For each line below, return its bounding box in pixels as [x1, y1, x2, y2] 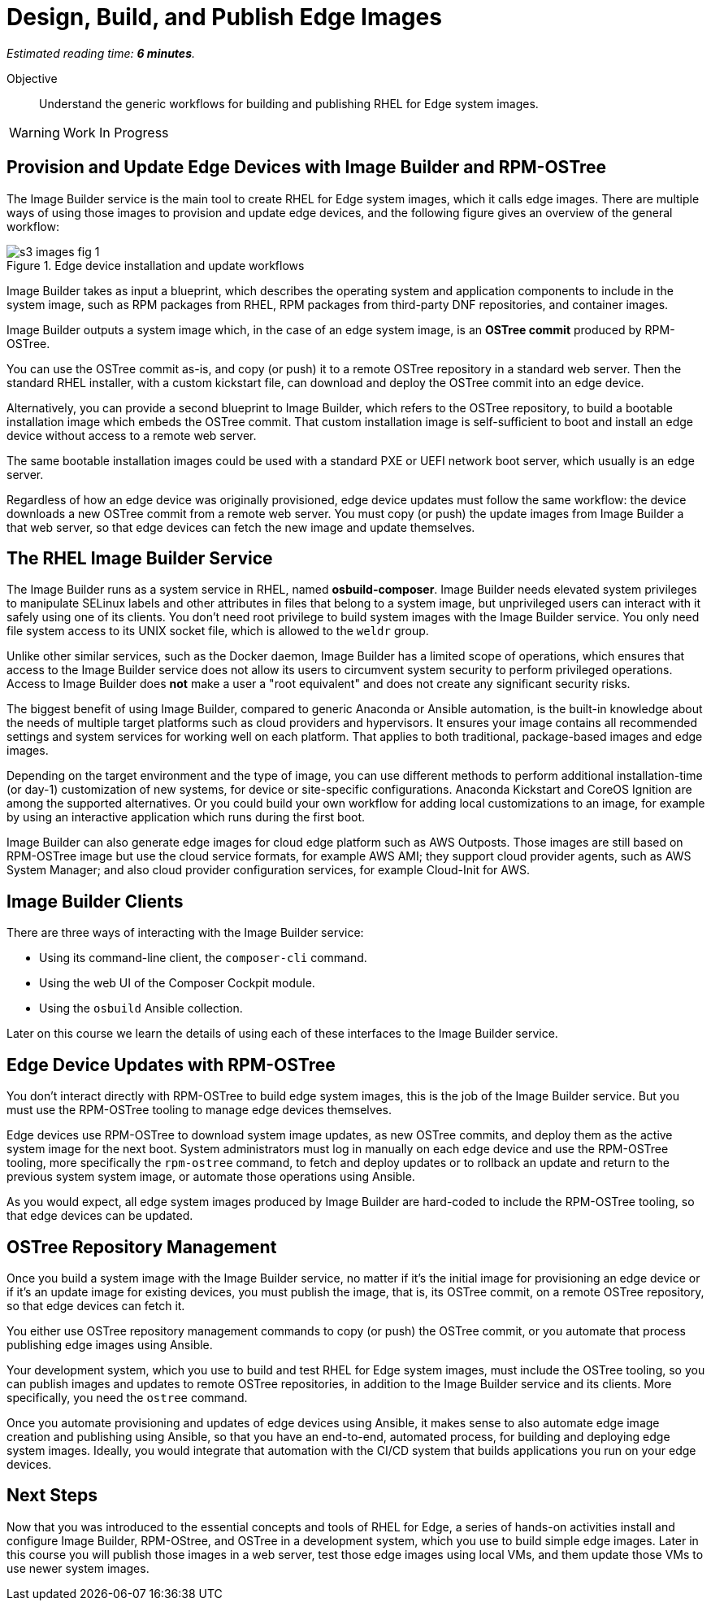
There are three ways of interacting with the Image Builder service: [7, 925, 364, 940]
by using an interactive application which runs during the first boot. [7, 810, 366, 825]
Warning [9, 124, 60, 141]
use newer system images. [7, 1561, 150, 1575]
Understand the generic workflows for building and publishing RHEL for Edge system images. [39, 96, 539, 111]
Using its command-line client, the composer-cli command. [39, 951, 367, 965]
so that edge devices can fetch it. [7, 1298, 185, 1313]
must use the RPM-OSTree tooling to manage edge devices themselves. [7, 1103, 392, 1117]
